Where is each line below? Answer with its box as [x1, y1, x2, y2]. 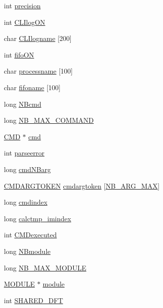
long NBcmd [4, 98, 41, 109]
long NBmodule [4, 246, 51, 256]
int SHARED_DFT [4, 295, 63, 305]
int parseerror [4, 148, 45, 158]
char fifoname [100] [4, 82, 61, 92]
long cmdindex [4, 197, 48, 207]
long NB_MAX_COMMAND [4, 115, 94, 125]
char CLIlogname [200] [4, 33, 72, 43]
